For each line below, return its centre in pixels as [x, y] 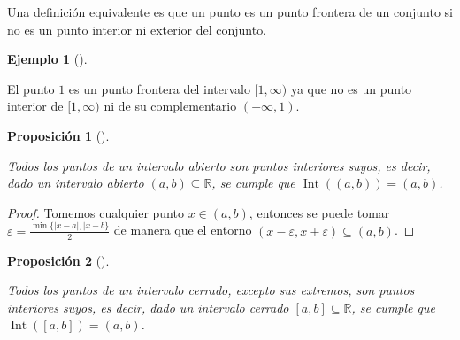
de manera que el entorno [183, 230]
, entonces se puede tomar [319, 212]
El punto [31, 88]
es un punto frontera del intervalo [159, 88]
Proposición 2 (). [58, 260]
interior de [35, 106]
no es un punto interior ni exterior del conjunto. [137, 29]
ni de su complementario [170, 106]
